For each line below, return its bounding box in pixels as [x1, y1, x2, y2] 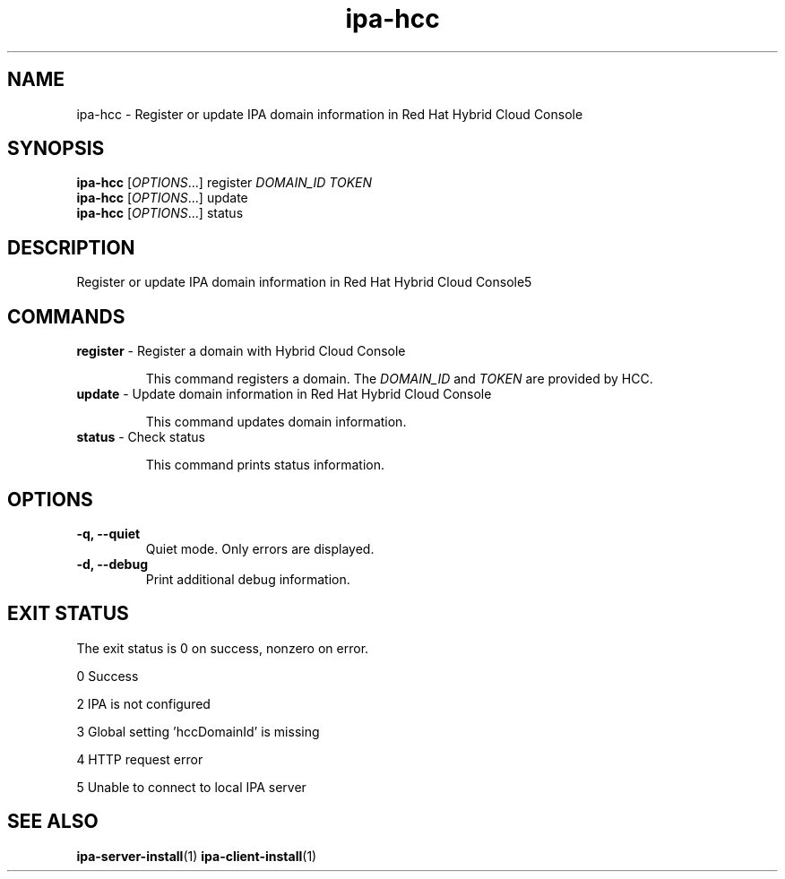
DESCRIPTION [7, 236, 135, 259]
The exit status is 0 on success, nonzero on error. [76, 640, 369, 656]
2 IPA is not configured [76, 695, 211, 711]
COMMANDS [7, 305, 125, 328]
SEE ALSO [7, 810, 99, 833]
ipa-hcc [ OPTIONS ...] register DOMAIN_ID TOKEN [76, 175, 373, 191]
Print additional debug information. [145, 571, 350, 587]
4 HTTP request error [76, 751, 203, 767]
